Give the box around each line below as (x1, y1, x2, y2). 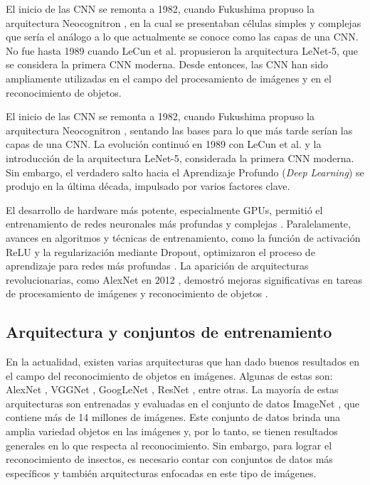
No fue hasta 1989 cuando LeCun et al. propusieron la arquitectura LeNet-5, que (6, 43, 358, 58)
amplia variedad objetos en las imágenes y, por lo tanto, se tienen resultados (6, 424, 338, 439)
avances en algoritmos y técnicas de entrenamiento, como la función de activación (6, 230, 361, 245)
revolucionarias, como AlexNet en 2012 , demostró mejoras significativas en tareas (6, 272, 363, 287)
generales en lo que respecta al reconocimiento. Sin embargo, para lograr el (6, 437, 332, 452)
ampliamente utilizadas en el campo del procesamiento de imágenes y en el (6, 70, 332, 85)
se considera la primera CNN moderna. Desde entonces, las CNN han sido (6, 57, 329, 72)
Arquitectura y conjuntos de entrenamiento (6, 321, 332, 343)
